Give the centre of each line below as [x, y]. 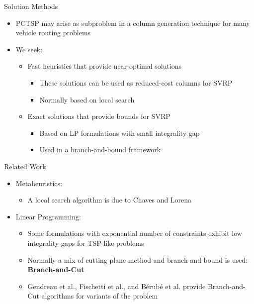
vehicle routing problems [53, 33]
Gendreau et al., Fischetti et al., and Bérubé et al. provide [117, 286]
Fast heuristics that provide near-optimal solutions [105, 66]
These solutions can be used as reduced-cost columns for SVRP [136, 82]
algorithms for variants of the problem [100, 296]
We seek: [29, 49]
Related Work [25, 166]
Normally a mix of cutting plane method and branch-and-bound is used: [138, 259]
